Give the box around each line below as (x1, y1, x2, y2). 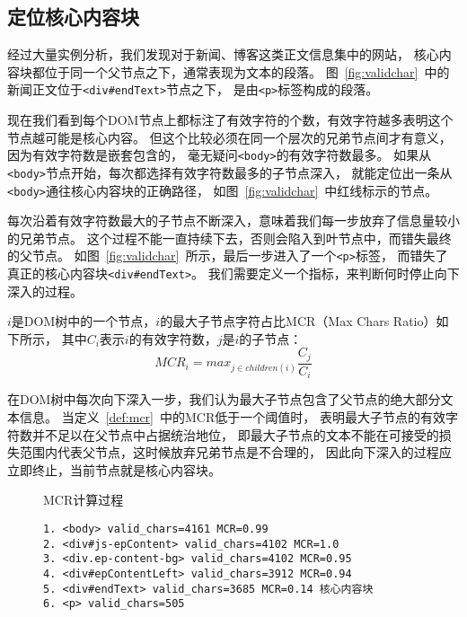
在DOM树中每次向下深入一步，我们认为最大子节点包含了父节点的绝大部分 (7, 390, 441, 409)
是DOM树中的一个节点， (11, 312, 156, 331)
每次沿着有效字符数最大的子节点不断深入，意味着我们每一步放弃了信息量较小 (7, 211, 460, 230)
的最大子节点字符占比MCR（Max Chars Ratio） (160, 312, 436, 331)
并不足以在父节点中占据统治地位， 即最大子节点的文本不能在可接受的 (31, 425, 439, 444)
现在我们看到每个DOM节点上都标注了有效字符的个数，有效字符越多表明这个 (7, 110, 454, 129)
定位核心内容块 (7, 3, 139, 31)
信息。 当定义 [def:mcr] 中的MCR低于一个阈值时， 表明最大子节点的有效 (19, 408, 445, 427)
